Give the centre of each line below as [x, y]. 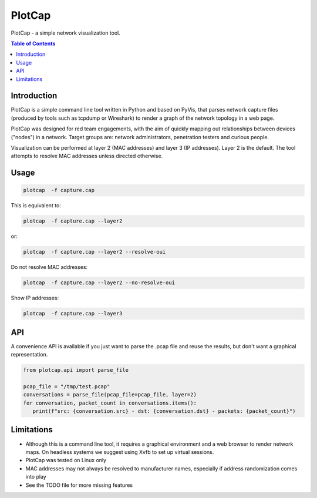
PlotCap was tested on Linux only [66, 460]
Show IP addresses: [35, 298]
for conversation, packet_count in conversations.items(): [110, 403]
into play [36, 477]
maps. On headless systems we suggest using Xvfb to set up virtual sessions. [120, 452]
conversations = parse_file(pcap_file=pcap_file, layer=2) [110, 395]
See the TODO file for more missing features [79, 485]
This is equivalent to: [36, 206]
